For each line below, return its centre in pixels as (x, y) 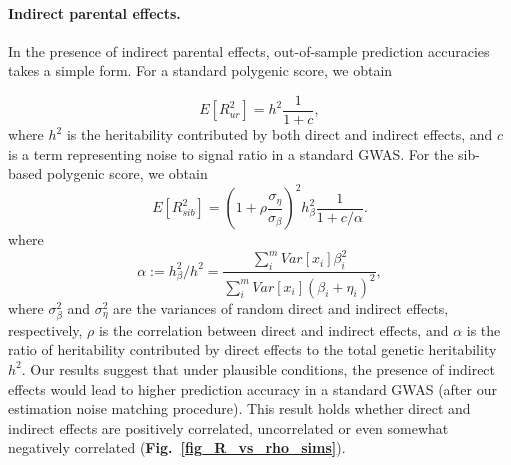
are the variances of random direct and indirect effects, (281, 307)
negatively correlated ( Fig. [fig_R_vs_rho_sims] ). (177, 447)
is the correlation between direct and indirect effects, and (273, 329)
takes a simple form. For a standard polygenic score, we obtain (200, 70)
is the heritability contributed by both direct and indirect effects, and (279, 134)
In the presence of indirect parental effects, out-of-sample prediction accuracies (249, 50)
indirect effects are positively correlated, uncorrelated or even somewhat (228, 427)
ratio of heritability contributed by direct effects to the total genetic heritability (252, 349)
